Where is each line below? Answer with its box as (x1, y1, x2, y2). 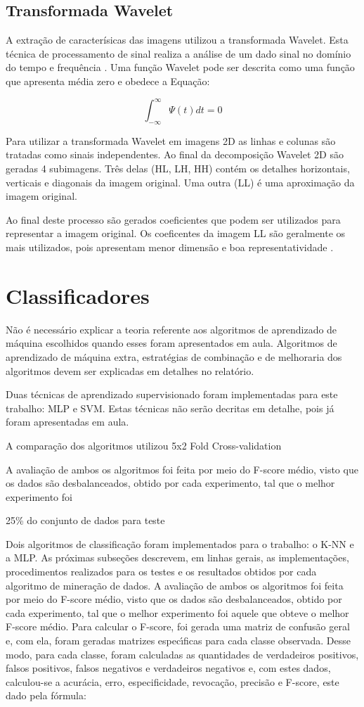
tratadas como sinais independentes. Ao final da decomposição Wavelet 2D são (6, 147, 344, 162)
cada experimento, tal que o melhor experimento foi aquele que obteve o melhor (6, 605, 349, 620)
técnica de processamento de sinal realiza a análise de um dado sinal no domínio (6, 46, 351, 60)
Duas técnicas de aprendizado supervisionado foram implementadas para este (6, 387, 338, 402)
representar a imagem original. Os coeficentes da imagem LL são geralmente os (6, 226, 346, 241)
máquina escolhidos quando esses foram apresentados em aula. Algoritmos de (6, 336, 337, 350)
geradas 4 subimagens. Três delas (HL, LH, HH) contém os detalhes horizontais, (6, 161, 350, 176)
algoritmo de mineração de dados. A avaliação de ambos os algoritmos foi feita (6, 578, 344, 592)
